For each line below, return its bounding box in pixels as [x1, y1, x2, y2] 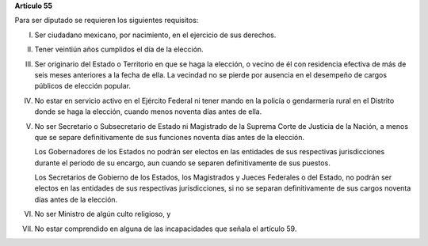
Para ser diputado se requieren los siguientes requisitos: [14, 16, 199, 25]
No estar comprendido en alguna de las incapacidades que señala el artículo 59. [34, 224, 297, 233]
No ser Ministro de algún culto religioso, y [34, 210, 171, 219]
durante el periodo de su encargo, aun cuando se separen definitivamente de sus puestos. [34, 158, 331, 168]
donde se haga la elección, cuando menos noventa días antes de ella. [34, 107, 262, 116]
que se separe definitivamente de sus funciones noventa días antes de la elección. [34, 132, 305, 142]
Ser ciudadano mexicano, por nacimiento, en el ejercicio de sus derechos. [34, 30, 277, 40]
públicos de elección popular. [34, 81, 131, 91]
